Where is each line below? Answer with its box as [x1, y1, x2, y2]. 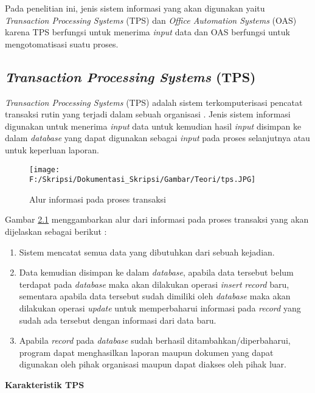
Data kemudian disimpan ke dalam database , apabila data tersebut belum [19, 266, 294, 279]
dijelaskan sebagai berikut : [5, 225, 107, 238]
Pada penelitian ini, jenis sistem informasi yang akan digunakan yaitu [5, 2, 265, 14]
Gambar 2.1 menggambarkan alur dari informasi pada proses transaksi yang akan [5, 213, 309, 226]
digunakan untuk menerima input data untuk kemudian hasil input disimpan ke [5, 119, 302, 132]
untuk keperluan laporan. [5, 143, 99, 156]
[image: [29, 165, 60, 174]
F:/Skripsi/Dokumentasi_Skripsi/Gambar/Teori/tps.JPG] [29, 175, 256, 184]
